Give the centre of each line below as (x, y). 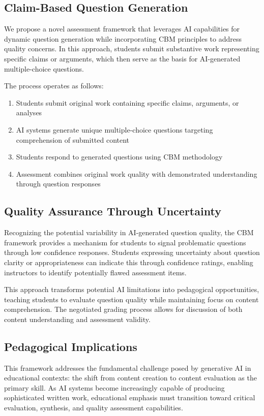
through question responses (58, 184)
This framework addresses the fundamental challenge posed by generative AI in (128, 367)
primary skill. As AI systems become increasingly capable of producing (114, 387)
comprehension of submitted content (73, 139)
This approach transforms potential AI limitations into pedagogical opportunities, (132, 289)
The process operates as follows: (54, 86)
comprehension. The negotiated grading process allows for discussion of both (123, 309)
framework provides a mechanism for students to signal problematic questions (125, 242)
